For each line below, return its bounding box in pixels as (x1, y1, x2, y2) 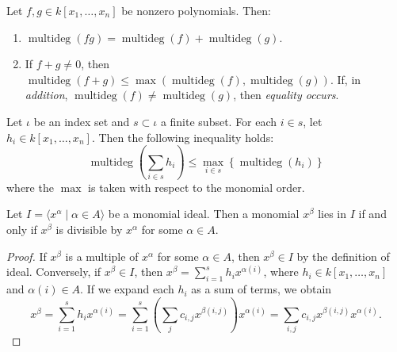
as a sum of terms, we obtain (191, 281, 332, 297)
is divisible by (55, 221, 123, 238)
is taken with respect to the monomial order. (88, 178, 305, 195)
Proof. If (6, 247, 47, 264)
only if (6, 221, 37, 238)
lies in (318, 205, 347, 222)
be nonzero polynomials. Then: (121, 2, 271, 18)
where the (6, 178, 54, 195)
